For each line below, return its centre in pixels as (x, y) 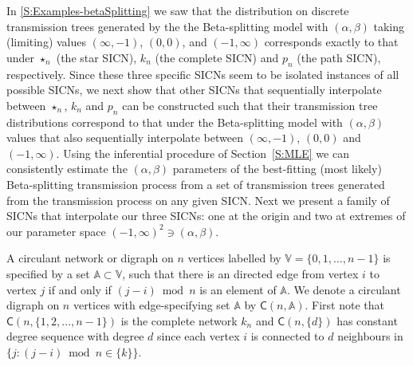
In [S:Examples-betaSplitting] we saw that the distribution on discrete (178, 10)
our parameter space (56, 231)
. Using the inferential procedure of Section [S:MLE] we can (203, 153)
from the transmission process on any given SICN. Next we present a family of (198, 200)
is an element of (238, 289)
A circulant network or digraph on (90, 258)
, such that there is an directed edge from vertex (240, 273)
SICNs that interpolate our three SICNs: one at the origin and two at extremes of (206, 216)
